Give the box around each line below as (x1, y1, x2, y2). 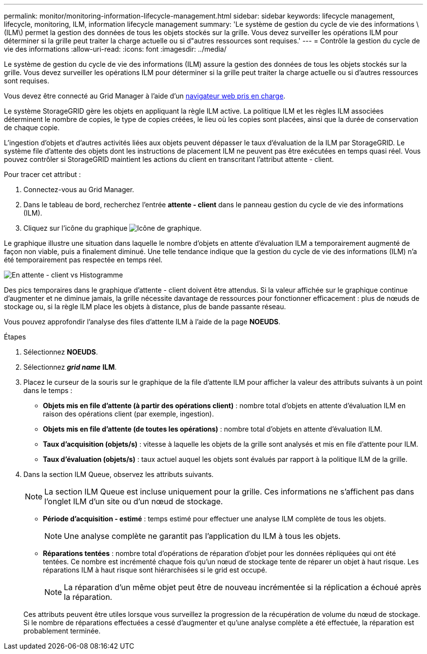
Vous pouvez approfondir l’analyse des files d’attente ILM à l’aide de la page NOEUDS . (4, 317, 281, 326)
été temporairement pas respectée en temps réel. (4, 256, 163, 264)
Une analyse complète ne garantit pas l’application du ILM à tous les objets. (64, 531, 341, 541)
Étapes (4, 333, 26, 341)
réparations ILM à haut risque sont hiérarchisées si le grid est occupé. (43, 566, 267, 574)
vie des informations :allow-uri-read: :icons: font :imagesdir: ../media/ (4, 45, 227, 53)
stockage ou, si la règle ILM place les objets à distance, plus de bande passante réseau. (4, 302, 286, 311)
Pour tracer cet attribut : (4, 170, 81, 178)
